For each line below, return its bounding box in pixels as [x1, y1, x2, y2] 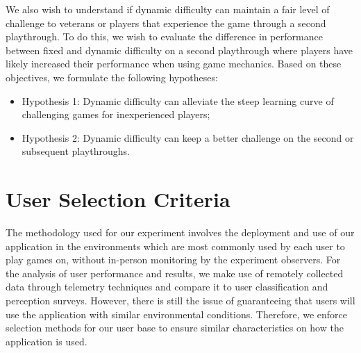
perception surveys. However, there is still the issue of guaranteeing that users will [6, 293, 355, 308]
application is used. [6, 334, 87, 348]
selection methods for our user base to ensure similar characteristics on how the [6, 320, 344, 335]
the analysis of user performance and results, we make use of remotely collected [6, 265, 344, 280]
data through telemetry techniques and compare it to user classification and [6, 279, 328, 294]
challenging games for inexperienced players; [22, 107, 210, 122]
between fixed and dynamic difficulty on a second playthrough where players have [6, 42, 353, 57]
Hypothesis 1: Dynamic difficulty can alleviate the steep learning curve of [22, 93, 334, 108]
